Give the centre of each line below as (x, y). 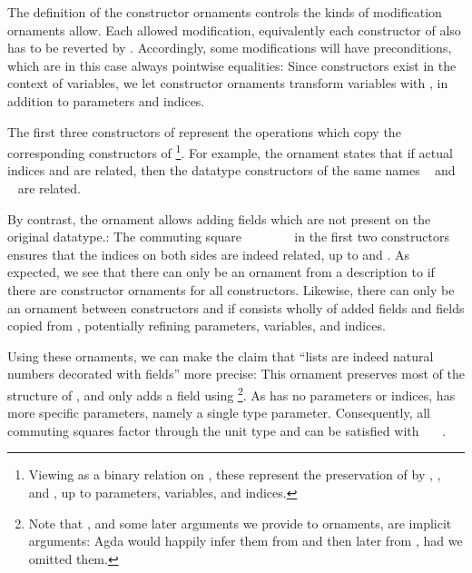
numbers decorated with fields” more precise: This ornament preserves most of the (236, 374)
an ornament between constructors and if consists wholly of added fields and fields (236, 307)
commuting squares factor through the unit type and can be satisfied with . (227, 430)
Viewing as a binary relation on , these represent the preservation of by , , (235, 474)
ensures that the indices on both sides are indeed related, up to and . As (209, 254)
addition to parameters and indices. (106, 100)
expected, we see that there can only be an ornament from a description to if (221, 272)
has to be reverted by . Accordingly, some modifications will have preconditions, (230, 48)
